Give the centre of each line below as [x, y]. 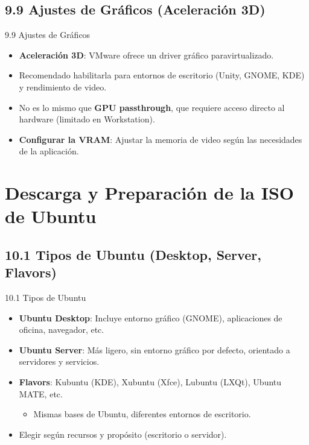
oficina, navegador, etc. [62, 330]
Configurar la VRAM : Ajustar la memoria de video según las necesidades [161, 139]
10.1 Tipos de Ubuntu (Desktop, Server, [133, 254]
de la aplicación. [49, 151]
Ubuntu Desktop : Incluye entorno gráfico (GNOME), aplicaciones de [151, 317]
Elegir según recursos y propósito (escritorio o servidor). [123, 434]
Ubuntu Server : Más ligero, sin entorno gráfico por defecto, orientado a [154, 349]
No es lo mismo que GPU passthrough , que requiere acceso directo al [152, 107]
